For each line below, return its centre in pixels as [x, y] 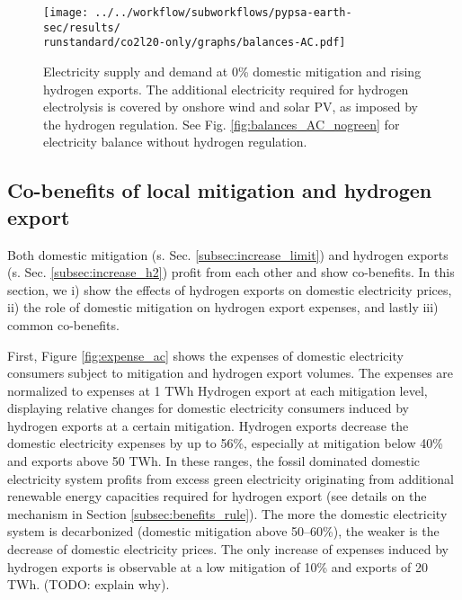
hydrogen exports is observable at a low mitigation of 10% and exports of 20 [218, 566]
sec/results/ [82, 27]
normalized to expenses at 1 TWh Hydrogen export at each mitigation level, [218, 390]
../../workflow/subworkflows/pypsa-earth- [223, 13]
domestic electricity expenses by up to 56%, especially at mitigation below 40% [225, 443]
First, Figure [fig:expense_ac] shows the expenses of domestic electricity [205, 355]
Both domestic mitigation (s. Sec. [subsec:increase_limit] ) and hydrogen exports [228, 254]
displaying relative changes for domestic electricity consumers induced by [208, 408]
